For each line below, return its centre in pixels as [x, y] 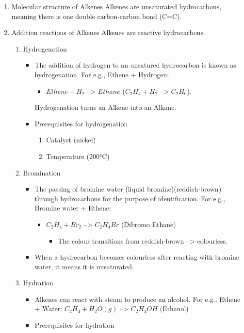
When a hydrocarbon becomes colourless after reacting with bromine [137, 257]
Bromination [42, 172]
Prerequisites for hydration [74, 325]
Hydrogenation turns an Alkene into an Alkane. [106, 107]
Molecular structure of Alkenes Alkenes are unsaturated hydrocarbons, [116, 6]
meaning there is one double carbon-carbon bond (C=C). [97, 16]
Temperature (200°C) [78, 156]
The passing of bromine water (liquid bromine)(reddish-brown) [128, 189]
